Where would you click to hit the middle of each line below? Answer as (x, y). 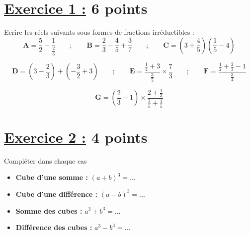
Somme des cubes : (49, 210)
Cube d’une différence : (57, 194)
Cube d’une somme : (52, 177)
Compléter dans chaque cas (45, 160)
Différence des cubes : (54, 227)
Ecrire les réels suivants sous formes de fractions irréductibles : (99, 32)
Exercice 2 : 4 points (76, 137)
